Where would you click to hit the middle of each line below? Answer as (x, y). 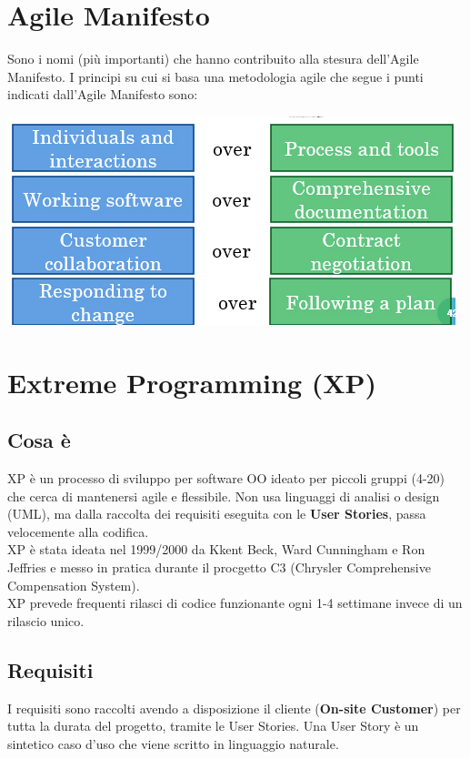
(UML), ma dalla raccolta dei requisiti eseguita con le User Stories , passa (217, 514)
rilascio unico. (46, 620)
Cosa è (39, 440)
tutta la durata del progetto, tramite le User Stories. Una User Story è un (213, 726)
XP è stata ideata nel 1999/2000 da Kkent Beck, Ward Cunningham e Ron (216, 549)
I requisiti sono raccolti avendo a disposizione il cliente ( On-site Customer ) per (234, 708)
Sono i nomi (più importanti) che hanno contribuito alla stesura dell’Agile (213, 59)
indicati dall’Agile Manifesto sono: (103, 94)
